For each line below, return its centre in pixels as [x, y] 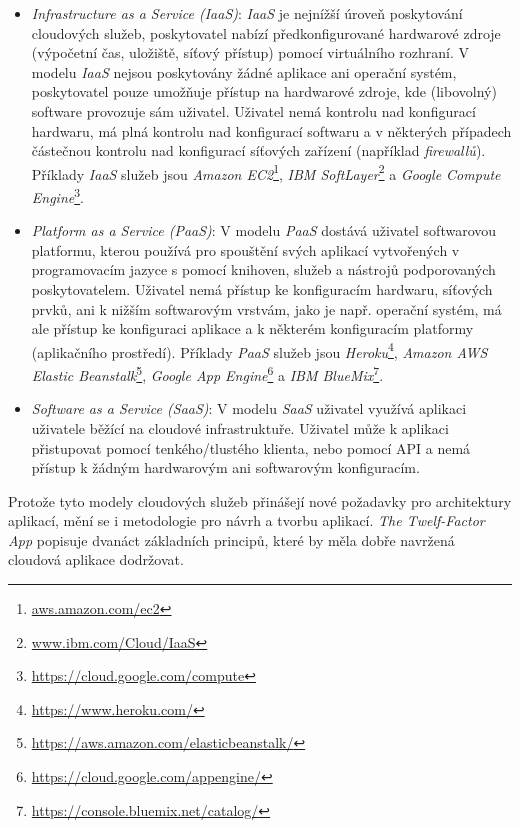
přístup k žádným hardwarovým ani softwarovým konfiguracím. [225, 467]
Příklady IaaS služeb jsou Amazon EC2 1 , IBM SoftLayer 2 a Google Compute [266, 172]
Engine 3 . [57, 195]
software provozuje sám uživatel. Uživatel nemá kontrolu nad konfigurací [253, 110]
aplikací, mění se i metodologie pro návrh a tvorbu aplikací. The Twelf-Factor [246, 520]
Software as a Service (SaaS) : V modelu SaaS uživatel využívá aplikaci [249, 408]
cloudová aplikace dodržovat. [96, 559]
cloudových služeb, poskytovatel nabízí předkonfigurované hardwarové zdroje [266, 32]
